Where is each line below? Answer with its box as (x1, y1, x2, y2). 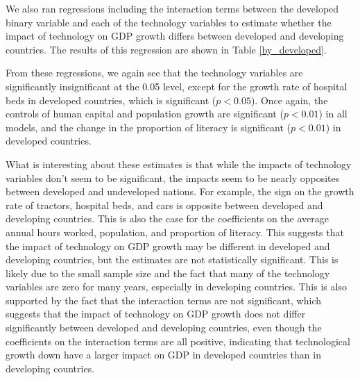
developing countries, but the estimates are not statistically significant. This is (6, 252, 338, 267)
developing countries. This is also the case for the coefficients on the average (6, 211, 329, 226)
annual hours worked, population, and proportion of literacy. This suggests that (6, 224, 344, 239)
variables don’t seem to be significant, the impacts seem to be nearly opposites (6, 170, 340, 185)
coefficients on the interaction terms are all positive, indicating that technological (6, 333, 350, 348)
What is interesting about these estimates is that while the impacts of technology (6, 156, 352, 171)
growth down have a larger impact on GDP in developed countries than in (6, 347, 321, 362)
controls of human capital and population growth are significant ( (6, 106, 284, 121)
